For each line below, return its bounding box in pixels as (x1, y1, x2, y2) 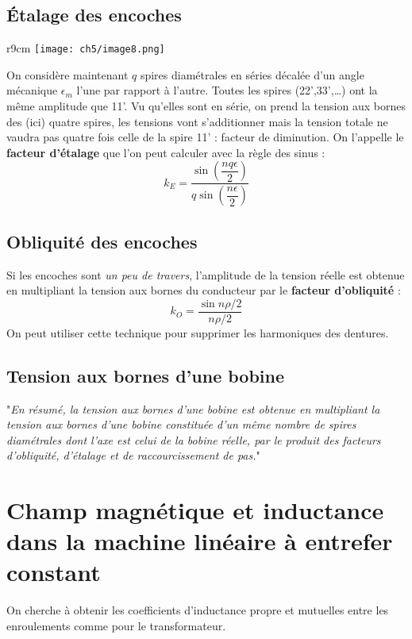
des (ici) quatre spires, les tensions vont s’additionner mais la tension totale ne (6, 113, 388, 129)
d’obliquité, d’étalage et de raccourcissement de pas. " (6, 447, 260, 464)
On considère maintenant (6, 66, 129, 83)
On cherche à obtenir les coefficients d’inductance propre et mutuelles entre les (6, 602, 389, 618)
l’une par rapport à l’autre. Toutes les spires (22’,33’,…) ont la (76, 82, 378, 98)
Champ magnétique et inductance (6, 494, 384, 526)
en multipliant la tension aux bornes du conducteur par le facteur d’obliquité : (6, 282, 401, 298)
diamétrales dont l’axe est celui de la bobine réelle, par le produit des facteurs (6, 431, 381, 448)
